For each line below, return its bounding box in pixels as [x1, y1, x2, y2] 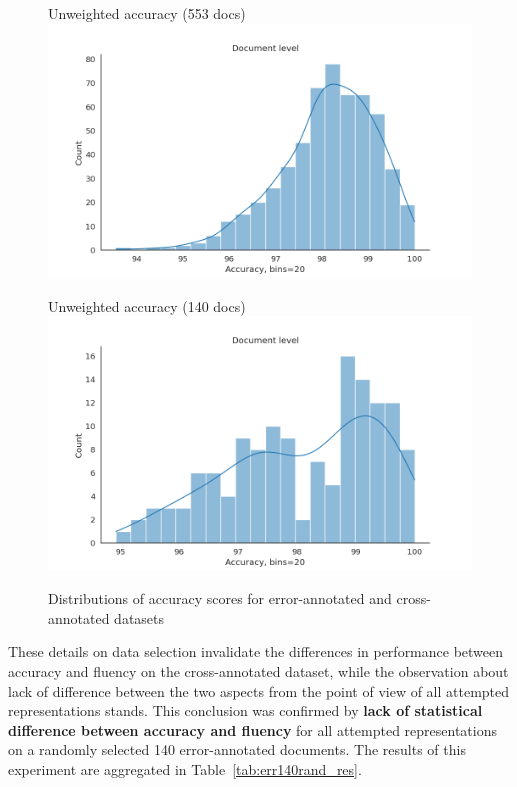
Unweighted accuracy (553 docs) [48, 3, 246, 23]
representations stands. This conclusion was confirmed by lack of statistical [8, 700, 483, 721]
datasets [114, 607, 165, 628]
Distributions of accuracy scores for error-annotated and [48, 588, 392, 609]
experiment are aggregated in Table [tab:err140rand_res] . [8, 758, 362, 779]
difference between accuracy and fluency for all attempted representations [8, 719, 497, 740]
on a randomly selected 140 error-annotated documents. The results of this [8, 739, 466, 760]
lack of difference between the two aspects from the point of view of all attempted [8, 680, 510, 701]
